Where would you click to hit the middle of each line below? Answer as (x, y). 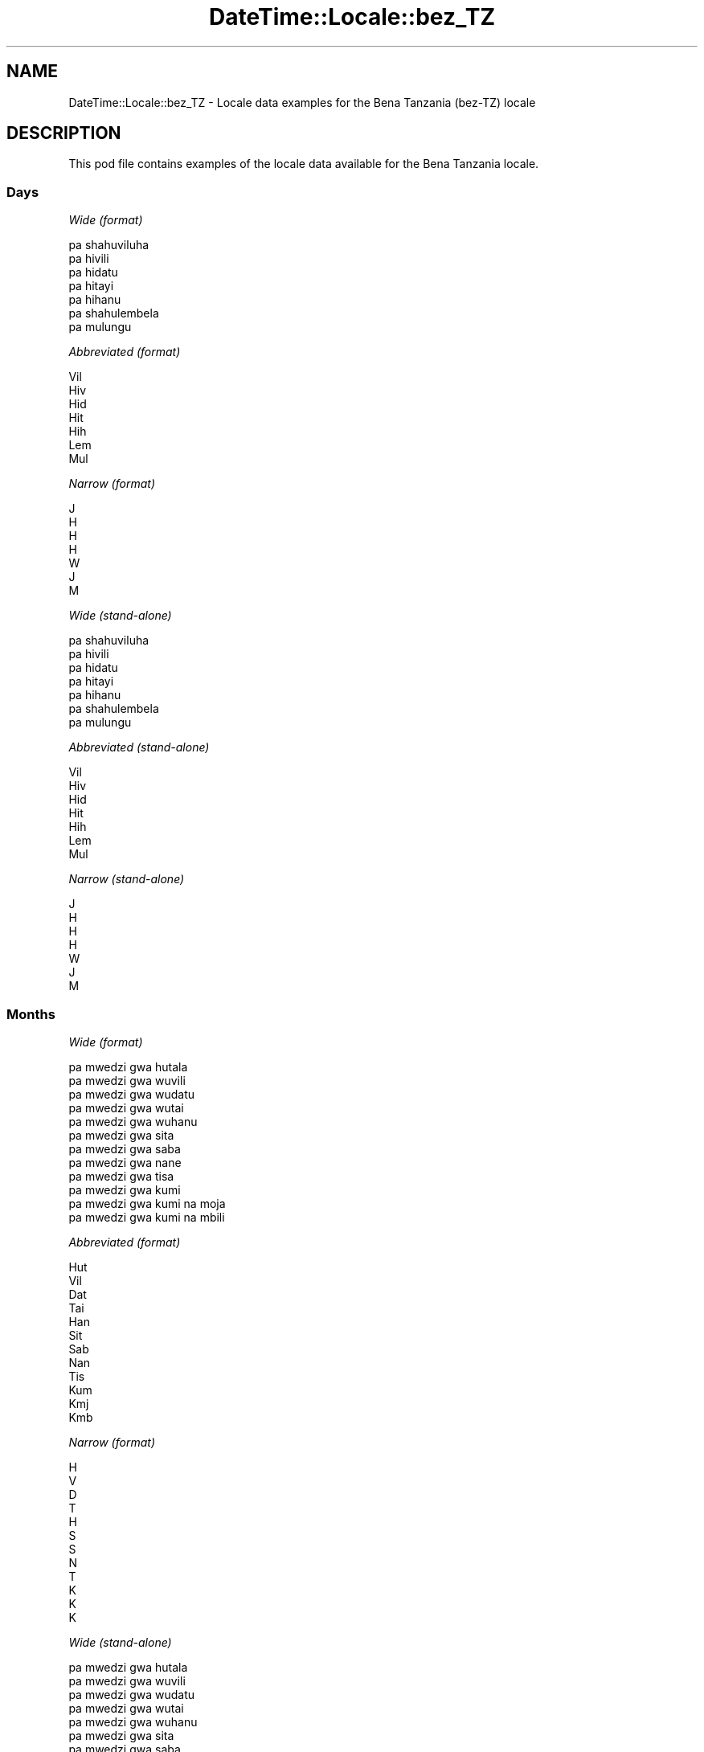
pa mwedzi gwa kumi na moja (147, 1203)
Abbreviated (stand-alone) (139, 747)
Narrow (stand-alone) (127, 879)
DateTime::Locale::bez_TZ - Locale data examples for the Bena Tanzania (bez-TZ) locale (302, 102)
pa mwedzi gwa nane (125, 1162)
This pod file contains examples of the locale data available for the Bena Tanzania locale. (304, 164)
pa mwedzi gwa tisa (121, 1176)
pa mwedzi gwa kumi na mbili (147, 1217)
